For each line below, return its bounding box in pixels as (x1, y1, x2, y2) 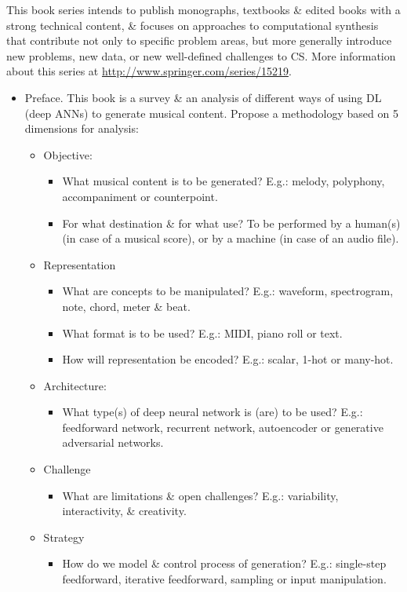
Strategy (43, 528, 85, 545)
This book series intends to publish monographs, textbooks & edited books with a (6, 2, 401, 17)
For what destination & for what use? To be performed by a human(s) (62, 214, 401, 231)
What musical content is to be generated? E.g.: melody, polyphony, (62, 173, 385, 189)
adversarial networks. (62, 434, 164, 451)
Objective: (43, 146, 93, 163)
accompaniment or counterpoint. (62, 188, 218, 204)
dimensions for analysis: (24, 120, 139, 137)
